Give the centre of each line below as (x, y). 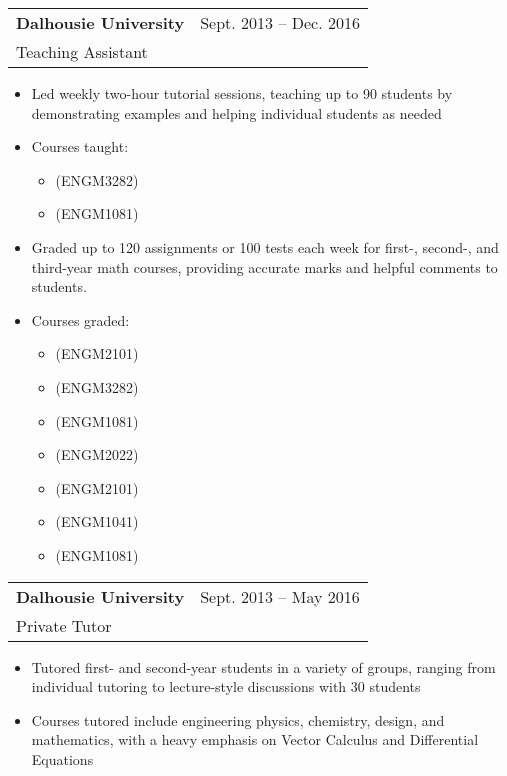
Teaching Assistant (82, 51)
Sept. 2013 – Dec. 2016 (280, 22)
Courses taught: (80, 146)
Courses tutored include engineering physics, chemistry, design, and (238, 719)
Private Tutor (64, 625)
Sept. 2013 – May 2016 (280, 596)
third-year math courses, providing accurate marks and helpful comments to (264, 266)
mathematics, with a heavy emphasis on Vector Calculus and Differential (255, 739)
